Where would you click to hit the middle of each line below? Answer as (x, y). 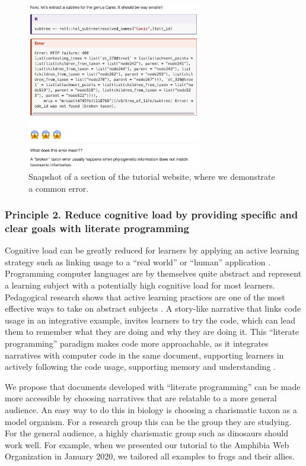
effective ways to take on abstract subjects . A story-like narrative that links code (153, 308)
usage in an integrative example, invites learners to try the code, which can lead (150, 320)
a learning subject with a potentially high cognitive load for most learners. (140, 285)
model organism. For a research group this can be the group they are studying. (148, 421)
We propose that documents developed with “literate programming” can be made (153, 386)
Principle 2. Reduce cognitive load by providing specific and (152, 215)
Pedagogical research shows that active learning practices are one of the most (145, 297)
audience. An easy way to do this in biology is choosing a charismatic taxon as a (151, 409)
